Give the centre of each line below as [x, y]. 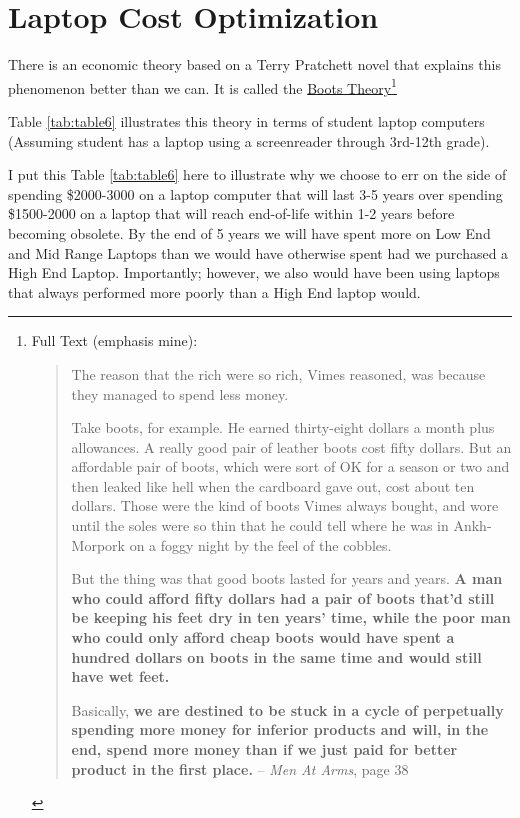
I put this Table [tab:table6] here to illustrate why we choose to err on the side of [257, 174]
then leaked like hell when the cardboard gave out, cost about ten [273, 485]
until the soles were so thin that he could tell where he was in [260, 525]
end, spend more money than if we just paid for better [264, 749]
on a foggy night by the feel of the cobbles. [260, 544]
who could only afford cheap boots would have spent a [263, 637]
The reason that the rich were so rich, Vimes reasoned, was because [278, 373]
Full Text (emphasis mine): [114, 340]
